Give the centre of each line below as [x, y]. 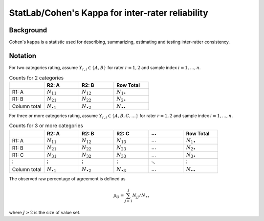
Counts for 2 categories [36, 77]
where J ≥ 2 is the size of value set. [45, 212]
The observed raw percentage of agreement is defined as [67, 179]
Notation [23, 56]
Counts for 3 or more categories [46, 126]
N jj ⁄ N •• [141, 196]
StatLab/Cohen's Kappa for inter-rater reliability [109, 13]
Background [28, 30]
